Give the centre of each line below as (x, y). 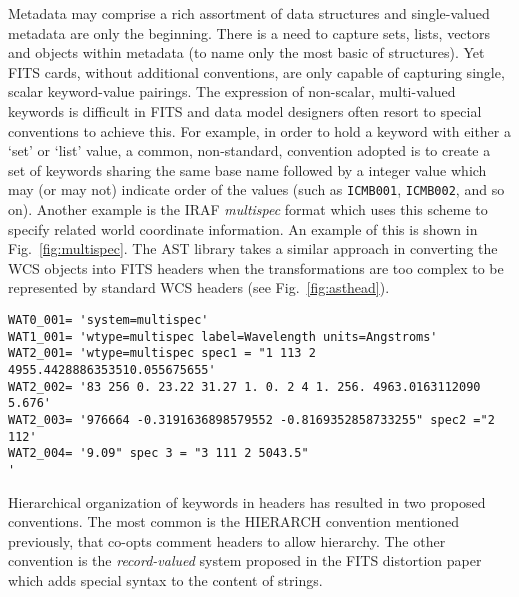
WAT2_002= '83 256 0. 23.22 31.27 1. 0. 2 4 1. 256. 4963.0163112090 (244, 386)
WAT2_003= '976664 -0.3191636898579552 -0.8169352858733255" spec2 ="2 (251, 419)
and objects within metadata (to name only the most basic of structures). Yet (246, 52)
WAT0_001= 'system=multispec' (108, 319)
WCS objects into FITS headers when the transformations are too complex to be (256, 267)
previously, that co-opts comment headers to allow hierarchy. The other (227, 540)
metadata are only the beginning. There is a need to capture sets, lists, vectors (249, 32)
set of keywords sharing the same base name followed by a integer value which (247, 169)
